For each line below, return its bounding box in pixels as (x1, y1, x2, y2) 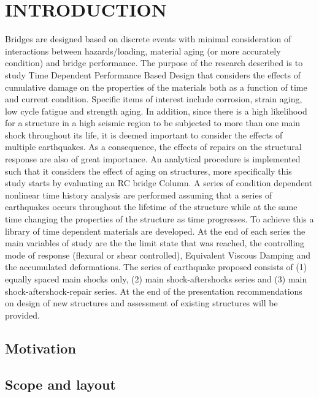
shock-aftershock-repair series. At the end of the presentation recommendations (5, 284, 302, 297)
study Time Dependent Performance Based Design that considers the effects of (5, 68, 301, 81)
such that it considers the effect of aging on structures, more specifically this (5, 164, 292, 177)
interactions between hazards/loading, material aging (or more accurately (5, 44, 281, 57)
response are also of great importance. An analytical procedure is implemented (5, 153, 301, 165)
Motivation (5, 338, 76, 357)
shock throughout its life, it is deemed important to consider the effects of (5, 128, 283, 141)
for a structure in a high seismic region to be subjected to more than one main (5, 116, 301, 129)
